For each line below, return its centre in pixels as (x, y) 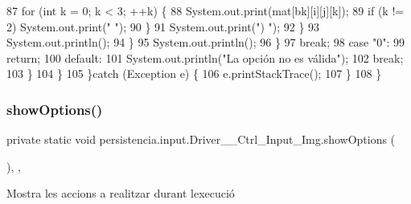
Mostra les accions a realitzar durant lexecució (121, 193)
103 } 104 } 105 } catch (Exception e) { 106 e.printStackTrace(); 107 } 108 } (194, 73)
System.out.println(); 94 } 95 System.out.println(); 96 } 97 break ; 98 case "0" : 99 (206, 42)
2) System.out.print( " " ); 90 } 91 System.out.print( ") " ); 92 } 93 (163, 26)
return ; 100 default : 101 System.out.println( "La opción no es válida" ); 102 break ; (205, 57)
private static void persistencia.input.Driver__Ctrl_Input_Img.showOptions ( (201, 139)
